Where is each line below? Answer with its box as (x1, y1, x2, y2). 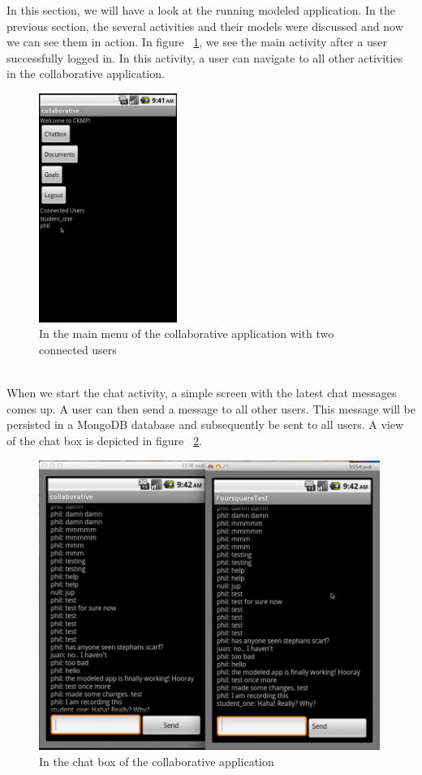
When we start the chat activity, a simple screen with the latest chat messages (6, 384, 397, 401)
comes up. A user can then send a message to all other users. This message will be (6, 400, 416, 417)
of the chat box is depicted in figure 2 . (6, 431, 202, 448)
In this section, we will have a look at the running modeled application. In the (6, 2, 395, 18)
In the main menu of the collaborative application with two (39, 325, 334, 342)
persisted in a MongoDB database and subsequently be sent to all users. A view (6, 416, 404, 433)
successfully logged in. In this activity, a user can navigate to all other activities (6, 49, 403, 66)
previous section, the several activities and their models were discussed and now (6, 17, 403, 34)
